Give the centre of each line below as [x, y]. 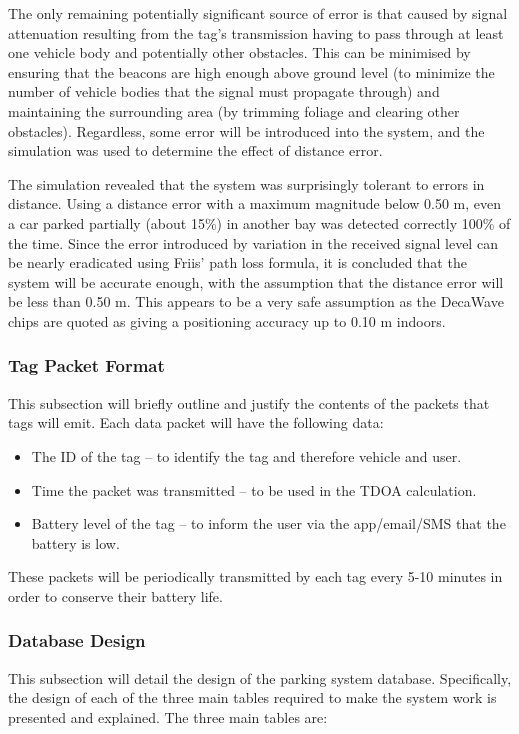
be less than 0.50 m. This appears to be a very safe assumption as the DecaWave [256, 301]
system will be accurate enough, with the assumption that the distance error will [256, 281]
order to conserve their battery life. [115, 595]
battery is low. [75, 542]
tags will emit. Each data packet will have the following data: [196, 422]
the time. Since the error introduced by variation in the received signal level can [253, 242]
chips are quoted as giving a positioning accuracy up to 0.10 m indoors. [227, 320]
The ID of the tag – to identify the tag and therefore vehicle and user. [246, 455]
